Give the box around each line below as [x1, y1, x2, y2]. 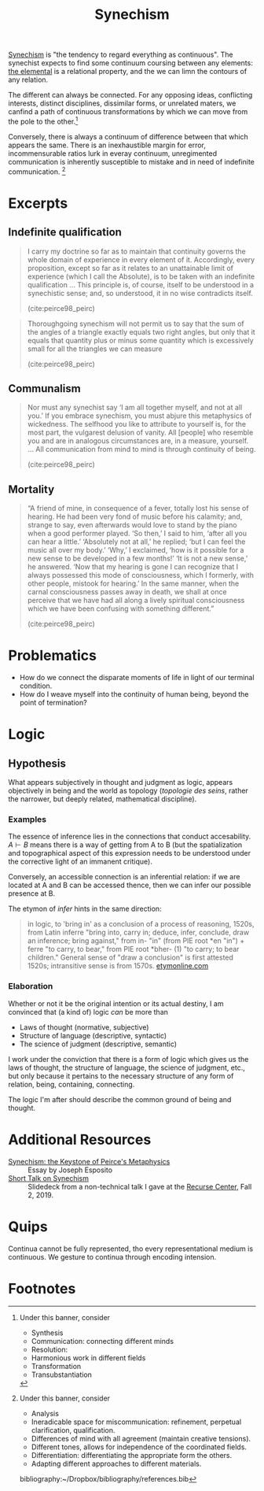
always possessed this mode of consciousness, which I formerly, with [27, 571, 254, 580]
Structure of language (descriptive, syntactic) [19, 1030, 167, 1040]
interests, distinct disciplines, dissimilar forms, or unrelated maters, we [8, 98, 236, 108]
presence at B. [8, 889, 56, 898]
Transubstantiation [31, 1370, 93, 1379]
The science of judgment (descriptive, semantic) [19, 1039, 178, 1049]
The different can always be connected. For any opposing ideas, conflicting [8, 91, 253, 100]
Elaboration [8, 981, 53, 992]
